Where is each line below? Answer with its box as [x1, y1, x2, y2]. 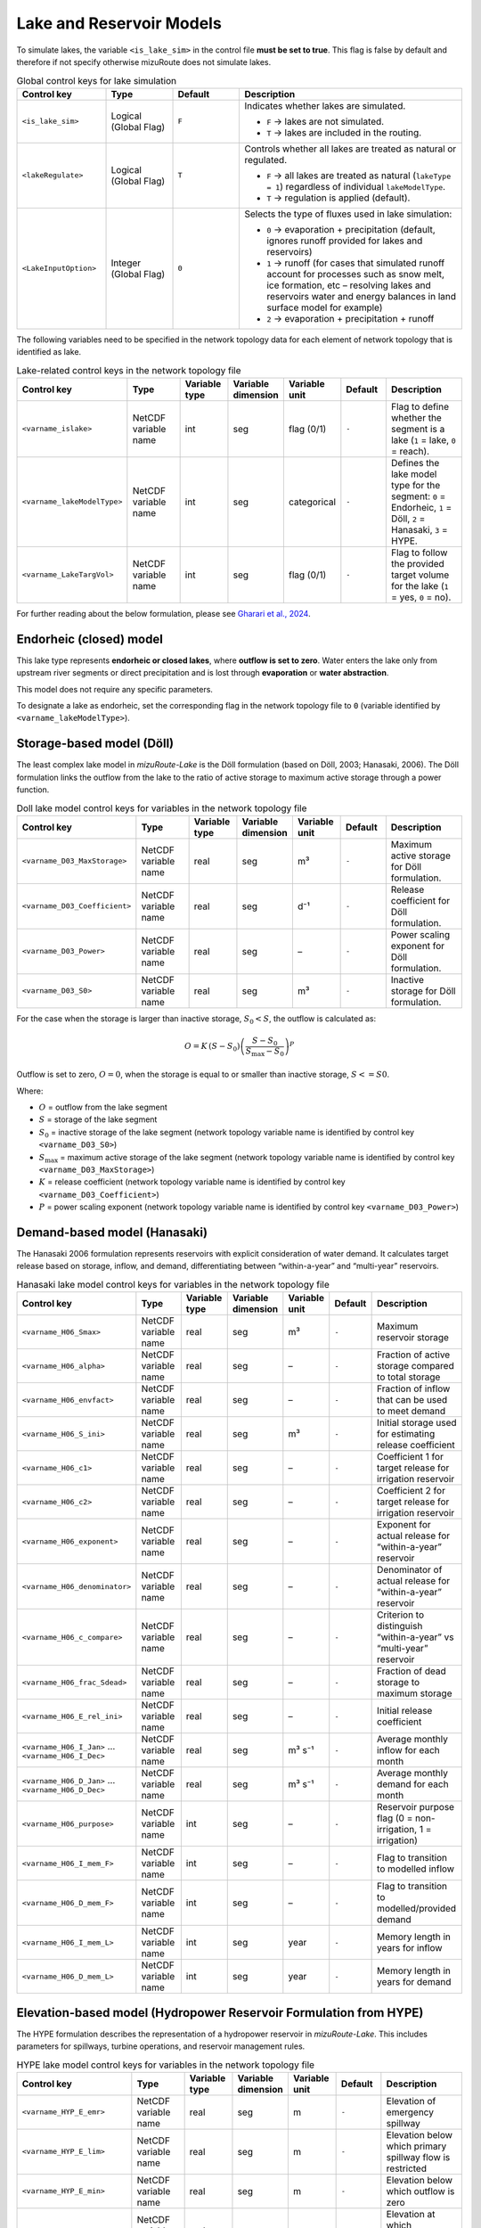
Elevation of [386, 2094, 436, 2107]
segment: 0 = [390, 490, 446, 503]
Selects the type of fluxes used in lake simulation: [244, 208, 452, 220]
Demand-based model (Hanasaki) [16, 1225, 208, 1240]
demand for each [377, 1778, 449, 1790]
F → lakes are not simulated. [266, 115, 385, 127]
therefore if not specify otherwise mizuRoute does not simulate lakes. [16, 56, 272, 67]
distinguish [377, 1620, 423, 1633]
